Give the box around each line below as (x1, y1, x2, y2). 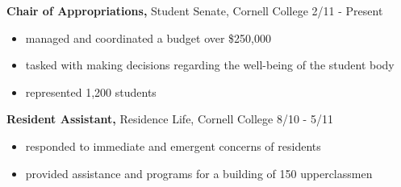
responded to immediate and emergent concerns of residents (25, 137, 321, 154)
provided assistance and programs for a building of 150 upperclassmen (25, 164, 373, 181)
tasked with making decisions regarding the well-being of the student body (25, 56, 395, 73)
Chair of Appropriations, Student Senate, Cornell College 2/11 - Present (6, 2, 383, 19)
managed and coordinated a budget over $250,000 (25, 29, 272, 46)
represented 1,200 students (25, 83, 157, 100)
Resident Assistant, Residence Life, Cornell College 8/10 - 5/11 (6, 110, 333, 127)
